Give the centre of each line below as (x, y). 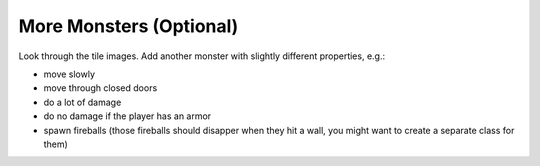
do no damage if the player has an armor (127, 116)
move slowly (69, 74)
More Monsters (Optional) (128, 26)
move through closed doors (100, 88)
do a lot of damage (82, 102)
